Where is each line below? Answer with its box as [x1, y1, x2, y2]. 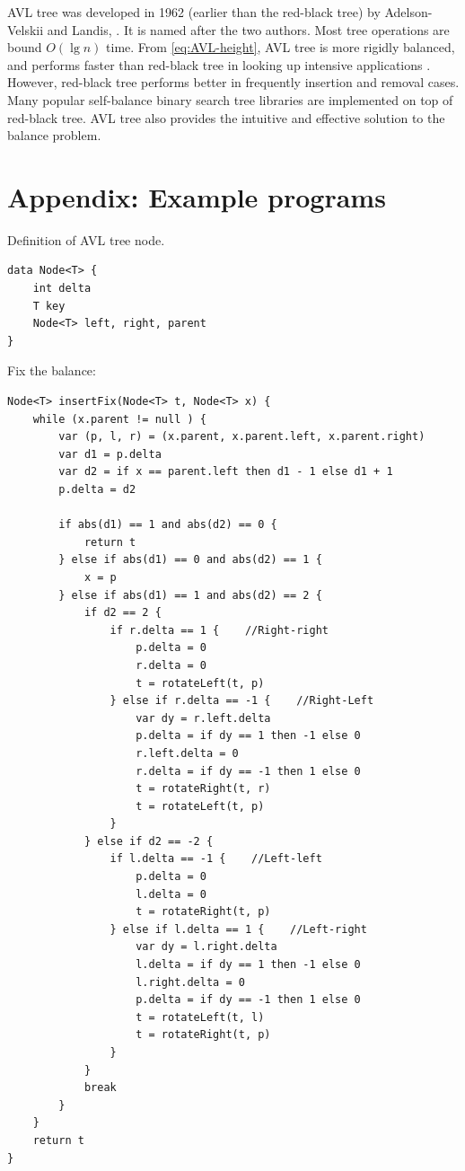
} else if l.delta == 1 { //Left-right [110, 922, 367, 936]
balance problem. [7, 126, 101, 145]
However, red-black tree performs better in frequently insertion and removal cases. [7, 73, 460, 92]
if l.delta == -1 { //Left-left [110, 852, 322, 866]
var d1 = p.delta [58, 447, 162, 461]
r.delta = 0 [136, 658, 206, 672]
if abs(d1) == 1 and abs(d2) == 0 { [58, 518, 277, 532]
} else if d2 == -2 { [83, 834, 214, 848]
